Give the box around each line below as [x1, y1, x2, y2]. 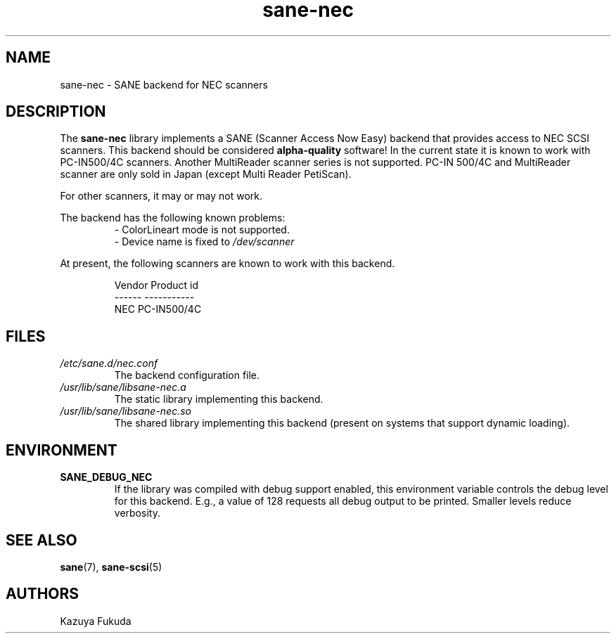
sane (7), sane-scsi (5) [60, 560, 162, 573]
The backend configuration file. [114, 369, 260, 382]
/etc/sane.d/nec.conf [60, 357, 158, 370]
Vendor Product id [114, 279, 199, 292]
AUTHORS [6, 585, 79, 603]
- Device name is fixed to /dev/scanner [114, 235, 295, 248]
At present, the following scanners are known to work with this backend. [60, 257, 395, 270]
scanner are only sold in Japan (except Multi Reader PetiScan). [60, 168, 352, 181]
